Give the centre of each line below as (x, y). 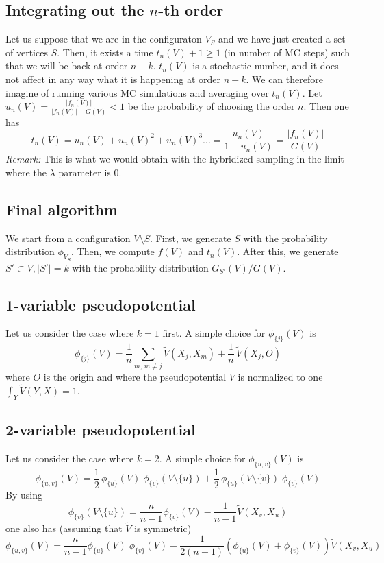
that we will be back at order (67, 65)
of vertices (27, 52)
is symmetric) (163, 528)
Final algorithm (62, 209)
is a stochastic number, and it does (266, 65)
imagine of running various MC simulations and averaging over (137, 92)
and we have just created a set (282, 39)
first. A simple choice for (214, 333)
